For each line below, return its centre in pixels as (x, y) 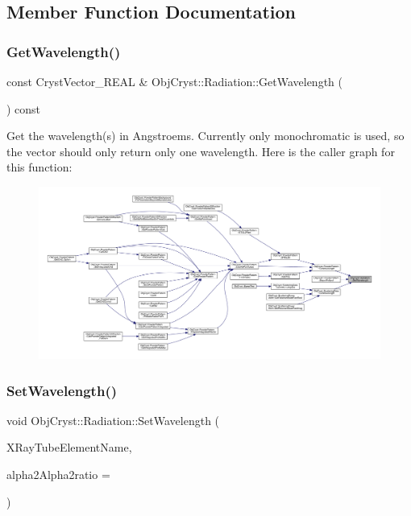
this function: (39, 167)
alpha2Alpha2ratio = (58, 475)
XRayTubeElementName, (69, 447)
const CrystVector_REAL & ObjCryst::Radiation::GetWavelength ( (174, 81)
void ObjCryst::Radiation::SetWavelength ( (113, 420)
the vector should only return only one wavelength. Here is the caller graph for (201, 151)
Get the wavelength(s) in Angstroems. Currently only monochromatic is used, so (205, 136)
